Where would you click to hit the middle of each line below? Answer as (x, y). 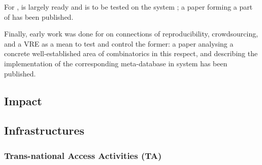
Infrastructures (44, 130)
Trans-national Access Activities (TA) (83, 155)
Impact (23, 100)
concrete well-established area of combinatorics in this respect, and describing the (131, 53)
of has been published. (39, 16)
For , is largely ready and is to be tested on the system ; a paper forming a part (128, 7)
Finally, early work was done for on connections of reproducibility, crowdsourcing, (131, 34)
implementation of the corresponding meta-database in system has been (116, 63)
